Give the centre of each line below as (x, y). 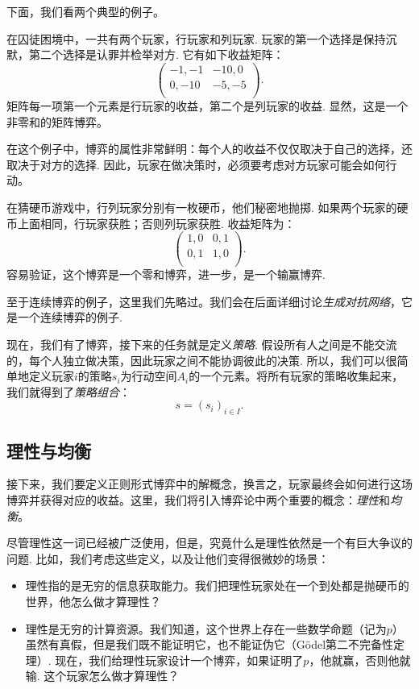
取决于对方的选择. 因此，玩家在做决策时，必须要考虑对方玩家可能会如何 (196, 164)
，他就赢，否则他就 (360, 660)
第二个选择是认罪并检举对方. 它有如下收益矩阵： (156, 54)
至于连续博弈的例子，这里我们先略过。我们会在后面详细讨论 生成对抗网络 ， (204, 301)
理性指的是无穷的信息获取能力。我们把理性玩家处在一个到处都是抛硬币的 (217, 585)
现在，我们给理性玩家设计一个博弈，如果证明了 (179, 660)
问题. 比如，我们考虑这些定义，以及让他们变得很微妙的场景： (168, 558)
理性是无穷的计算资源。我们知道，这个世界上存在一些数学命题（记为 (206, 628)
